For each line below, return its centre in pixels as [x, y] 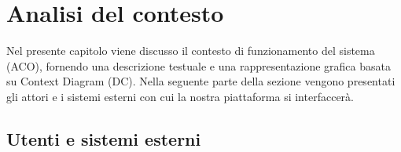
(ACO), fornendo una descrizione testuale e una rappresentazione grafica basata [199, 65]
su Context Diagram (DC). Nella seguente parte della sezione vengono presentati [201, 81]
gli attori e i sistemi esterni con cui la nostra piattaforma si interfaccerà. [180, 96]
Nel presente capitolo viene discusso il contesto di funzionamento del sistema [191, 51]
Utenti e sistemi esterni [104, 138]
